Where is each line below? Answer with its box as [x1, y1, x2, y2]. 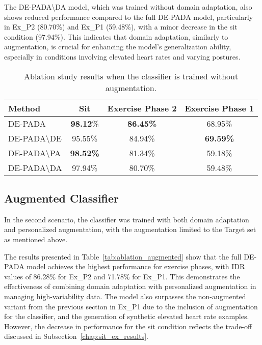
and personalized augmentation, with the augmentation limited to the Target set [4, 224, 256, 235]
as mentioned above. [4, 234, 68, 244]
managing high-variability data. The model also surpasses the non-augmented [4, 291, 246, 301]
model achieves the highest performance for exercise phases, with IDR [27, 261, 245, 272]
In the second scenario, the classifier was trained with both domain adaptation [4, 214, 249, 224]
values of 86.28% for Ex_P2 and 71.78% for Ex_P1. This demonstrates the [4, 271, 240, 281]
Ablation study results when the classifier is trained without [23, 70, 239, 82]
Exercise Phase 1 [185, 102, 254, 114]
